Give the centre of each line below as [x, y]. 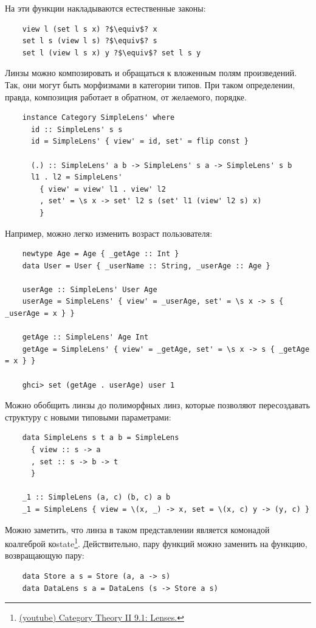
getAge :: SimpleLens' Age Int [85, 337]
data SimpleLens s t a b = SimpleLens [101, 438]
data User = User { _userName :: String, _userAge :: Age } [146, 266]
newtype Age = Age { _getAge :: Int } [101, 254]
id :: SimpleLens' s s [77, 129]
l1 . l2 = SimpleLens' [77, 177]
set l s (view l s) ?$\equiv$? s [90, 41]
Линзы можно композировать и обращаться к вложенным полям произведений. [151, 73]
